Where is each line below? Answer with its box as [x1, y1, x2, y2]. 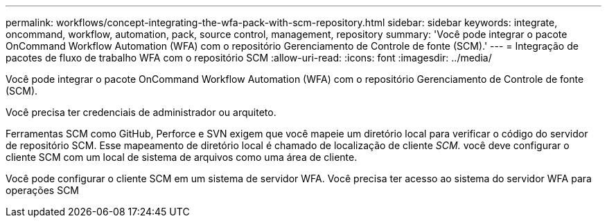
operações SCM [6, 184, 79, 196]
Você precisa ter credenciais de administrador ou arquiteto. [6, 106, 276, 118]
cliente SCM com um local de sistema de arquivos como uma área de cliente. [6, 151, 358, 163]
